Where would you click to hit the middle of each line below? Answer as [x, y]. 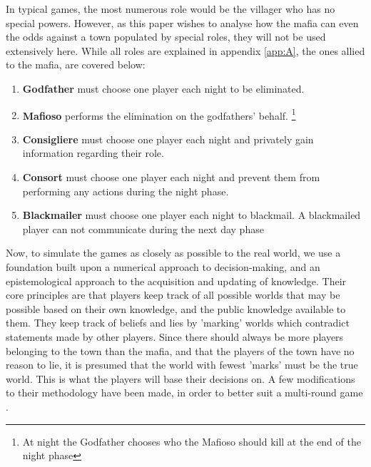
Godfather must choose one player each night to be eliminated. [163, 88]
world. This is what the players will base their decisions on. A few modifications [181, 378]
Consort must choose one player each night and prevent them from [171, 177]
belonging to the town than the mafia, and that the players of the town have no [180, 350]
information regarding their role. [93, 153]
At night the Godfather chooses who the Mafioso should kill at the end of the [192, 441]
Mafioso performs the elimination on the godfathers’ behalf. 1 [159, 114]
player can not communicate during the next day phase [143, 229]
